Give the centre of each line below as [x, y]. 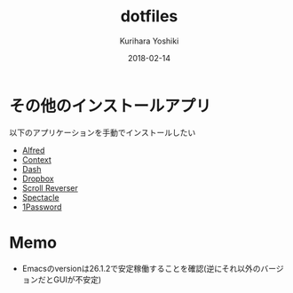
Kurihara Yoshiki [149, 41]
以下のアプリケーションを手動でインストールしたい [103, 132]
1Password [42, 207]
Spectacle [40, 197]
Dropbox [38, 178]
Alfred [33, 150]
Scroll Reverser [50, 187]
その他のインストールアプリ [110, 106]
